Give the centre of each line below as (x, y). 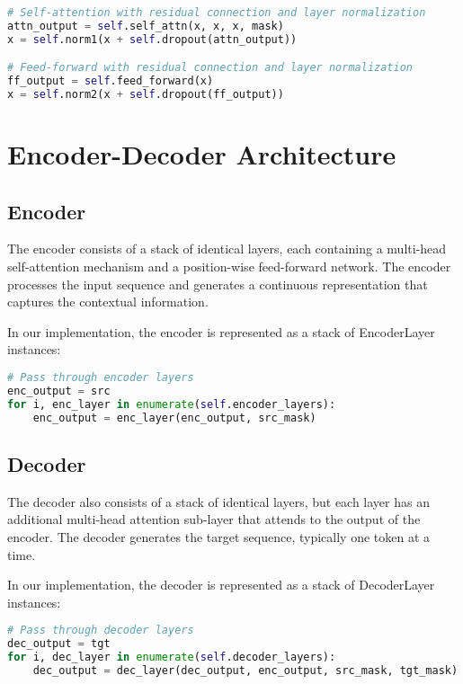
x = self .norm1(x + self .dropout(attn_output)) (152, 39)
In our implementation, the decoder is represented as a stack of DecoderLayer (221, 585)
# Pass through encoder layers (101, 378)
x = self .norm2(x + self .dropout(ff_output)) (146, 95)
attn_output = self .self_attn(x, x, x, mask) (146, 26)
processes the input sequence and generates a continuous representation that (218, 284)
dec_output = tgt (59, 644)
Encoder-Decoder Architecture (202, 154)
